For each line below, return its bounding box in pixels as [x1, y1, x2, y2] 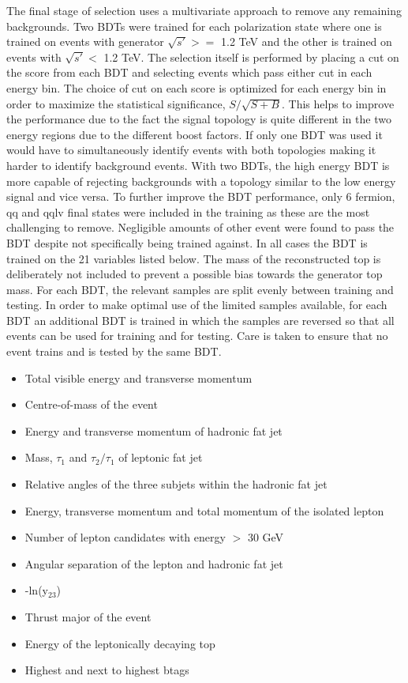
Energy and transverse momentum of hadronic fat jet [24, 422, 283, 439]
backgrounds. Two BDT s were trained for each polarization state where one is [6, 17, 382, 34]
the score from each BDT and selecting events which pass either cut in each [6, 64, 372, 81]
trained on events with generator [6, 33, 164, 50]
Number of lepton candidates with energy [24, 529, 226, 545]
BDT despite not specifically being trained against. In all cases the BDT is [6, 234, 368, 251]
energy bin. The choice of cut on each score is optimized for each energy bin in [6, 79, 387, 96]
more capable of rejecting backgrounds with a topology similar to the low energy [6, 172, 396, 189]
